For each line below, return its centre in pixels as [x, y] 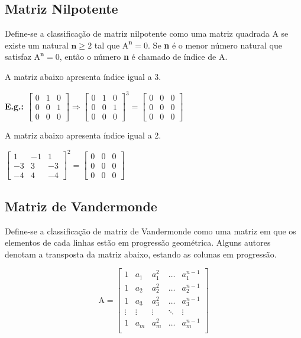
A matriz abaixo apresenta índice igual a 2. [83, 135]
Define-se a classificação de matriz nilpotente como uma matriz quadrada [137, 33]
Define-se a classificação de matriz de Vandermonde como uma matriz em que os [150, 231]
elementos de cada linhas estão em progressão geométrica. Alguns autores [138, 242]
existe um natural [37, 45]
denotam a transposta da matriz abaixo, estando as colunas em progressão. [141, 254]
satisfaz [18, 57]
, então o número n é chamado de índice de [138, 57]
